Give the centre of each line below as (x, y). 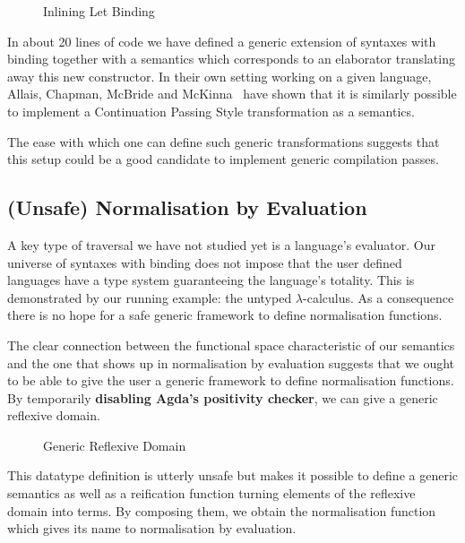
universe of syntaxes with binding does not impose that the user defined (205, 262)
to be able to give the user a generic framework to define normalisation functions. (231, 380)
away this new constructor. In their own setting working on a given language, (220, 76)
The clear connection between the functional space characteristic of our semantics (231, 345)
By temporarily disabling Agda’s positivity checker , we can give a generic (223, 397)
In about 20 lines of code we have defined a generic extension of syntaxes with (222, 41)
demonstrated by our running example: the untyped (150, 297)
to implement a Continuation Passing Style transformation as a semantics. (211, 111)
